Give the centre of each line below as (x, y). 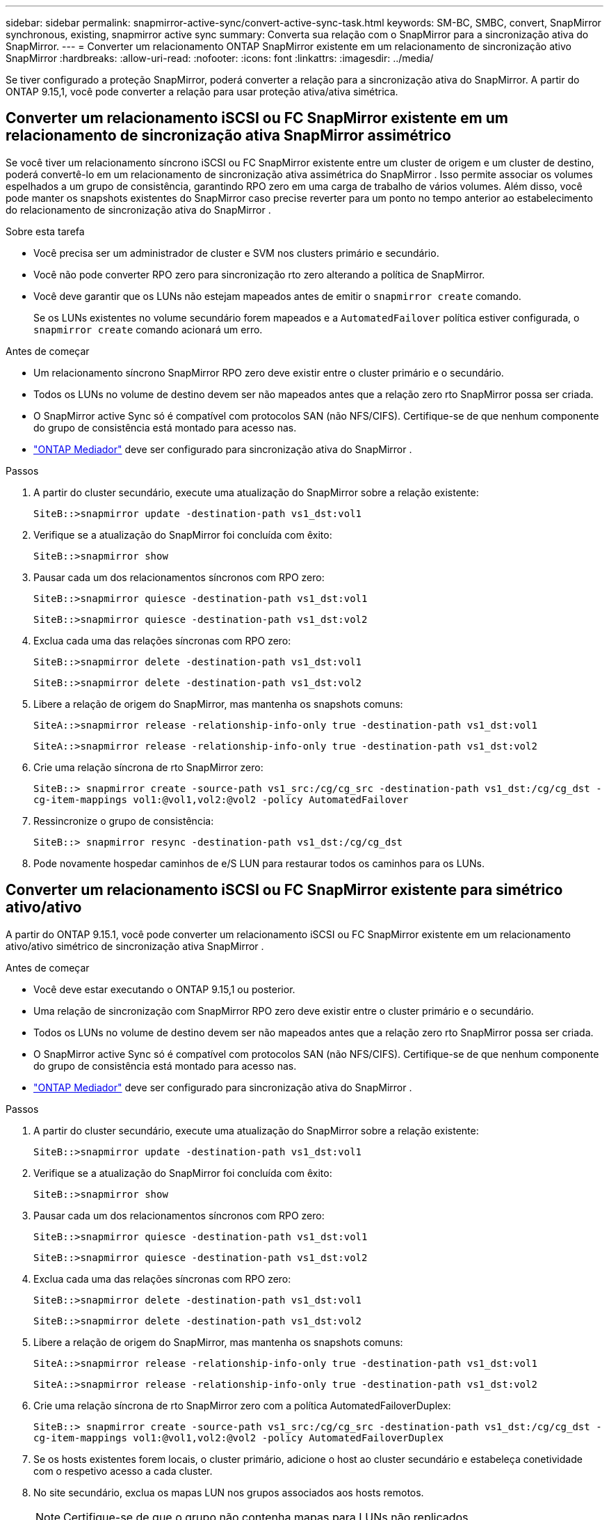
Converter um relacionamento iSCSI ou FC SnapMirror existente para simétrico (284, 890)
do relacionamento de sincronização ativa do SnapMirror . (138, 209)
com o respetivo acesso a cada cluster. (123, 1471)
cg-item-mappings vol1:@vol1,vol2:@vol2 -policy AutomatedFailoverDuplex (239, 1438)
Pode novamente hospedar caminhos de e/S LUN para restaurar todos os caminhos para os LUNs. (259, 863)
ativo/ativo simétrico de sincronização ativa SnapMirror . (135, 946)
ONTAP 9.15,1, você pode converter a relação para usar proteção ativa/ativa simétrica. (202, 92)
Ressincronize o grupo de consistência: (124, 821)
